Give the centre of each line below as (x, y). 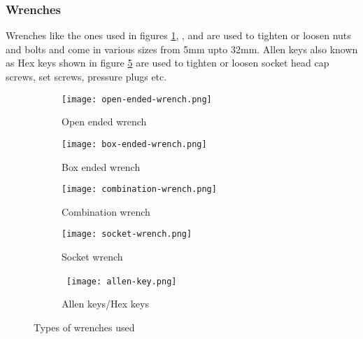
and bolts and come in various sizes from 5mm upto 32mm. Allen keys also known (182, 49)
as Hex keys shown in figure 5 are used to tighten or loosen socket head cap (168, 63)
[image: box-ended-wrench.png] (134, 144)
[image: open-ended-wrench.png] (137, 99)
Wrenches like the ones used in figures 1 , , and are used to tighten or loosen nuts (178, 35)
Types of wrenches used (84, 327)
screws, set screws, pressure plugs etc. (86, 76)
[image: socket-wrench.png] (127, 234)
